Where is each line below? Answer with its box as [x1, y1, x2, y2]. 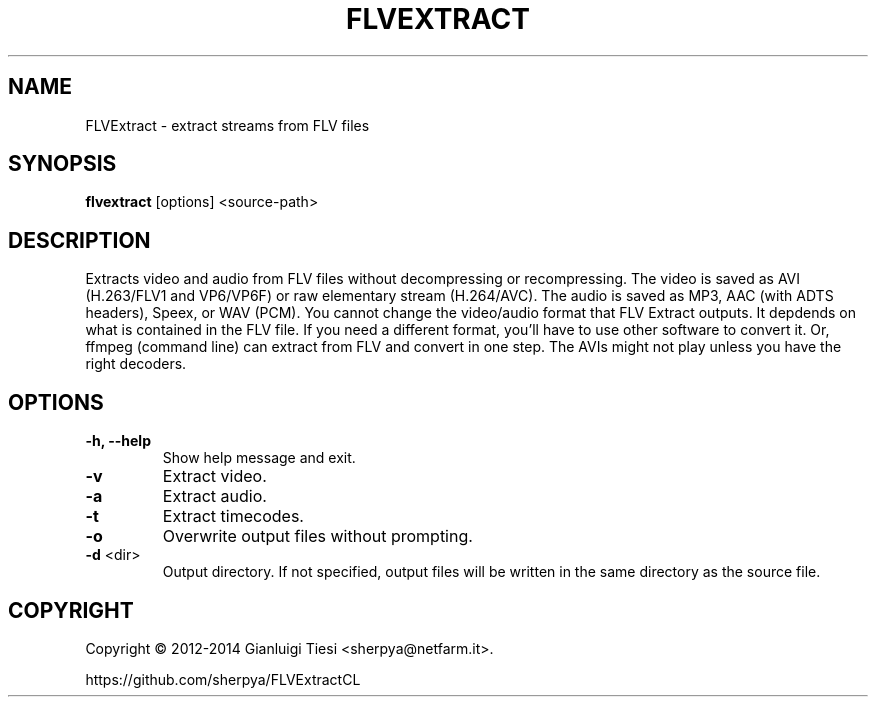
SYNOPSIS [8, 151, 117, 177]
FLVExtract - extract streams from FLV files [85, 116, 370, 134]
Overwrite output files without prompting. [162, 526, 473, 547]
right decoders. [85, 355, 187, 373]
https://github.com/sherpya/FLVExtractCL [85, 670, 361, 688]
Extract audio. [162, 486, 267, 507]
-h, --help [85, 432, 151, 450]
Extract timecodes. [162, 506, 304, 527]
